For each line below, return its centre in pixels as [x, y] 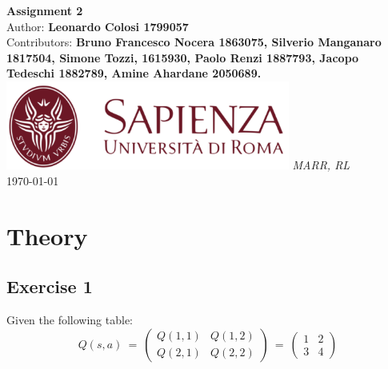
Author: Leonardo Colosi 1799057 [98, 26]
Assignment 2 [45, 10]
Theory [47, 235]
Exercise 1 [50, 286]
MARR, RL [321, 165]
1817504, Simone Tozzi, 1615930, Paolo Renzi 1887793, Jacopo [183, 57]
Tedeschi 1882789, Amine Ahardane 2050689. [134, 73]
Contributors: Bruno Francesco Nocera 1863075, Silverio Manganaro [194, 42]
